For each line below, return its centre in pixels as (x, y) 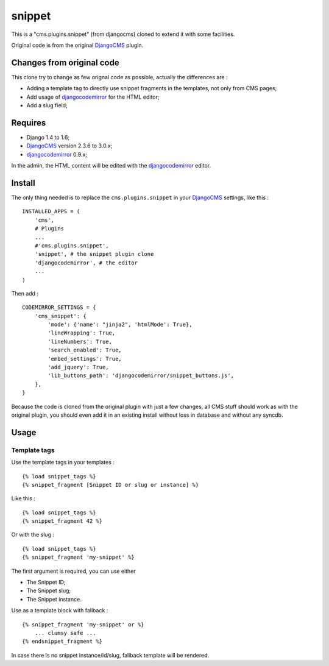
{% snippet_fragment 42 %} (62, 521)
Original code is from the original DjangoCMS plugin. (77, 45)
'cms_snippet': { (60, 316)
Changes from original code (65, 62)
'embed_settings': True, (85, 359)
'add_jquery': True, (78, 367)
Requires (29, 123)
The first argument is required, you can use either (74, 571)
